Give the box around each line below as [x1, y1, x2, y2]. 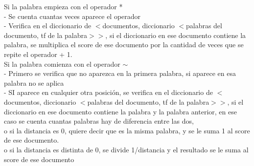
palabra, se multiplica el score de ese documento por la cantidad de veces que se [4, 39, 244, 50]
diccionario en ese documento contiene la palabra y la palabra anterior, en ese [4, 106, 237, 116]
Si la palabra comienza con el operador [4, 58, 120, 69]
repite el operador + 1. [4, 49, 72, 59]
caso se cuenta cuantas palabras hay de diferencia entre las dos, [4, 116, 194, 126]
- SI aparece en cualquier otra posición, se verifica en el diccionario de [4, 87, 213, 97]
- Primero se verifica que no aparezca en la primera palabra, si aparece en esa [4, 68, 236, 78]
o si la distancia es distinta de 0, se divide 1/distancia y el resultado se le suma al [4, 144, 249, 154]
